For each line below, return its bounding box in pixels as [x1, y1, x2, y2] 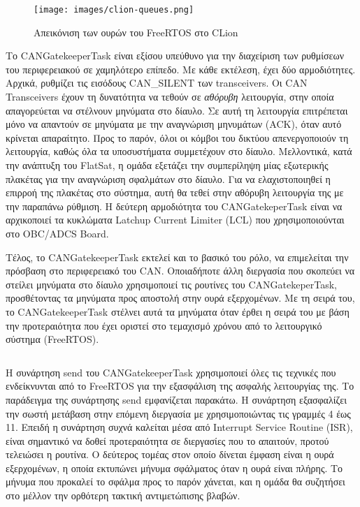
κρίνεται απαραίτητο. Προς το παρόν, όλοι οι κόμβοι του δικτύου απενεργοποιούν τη [6, 130, 349, 145]
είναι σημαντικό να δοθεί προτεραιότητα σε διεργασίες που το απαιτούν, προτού [6, 433, 329, 448]
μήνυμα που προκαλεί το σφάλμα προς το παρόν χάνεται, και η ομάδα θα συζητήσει [6, 474, 345, 489]
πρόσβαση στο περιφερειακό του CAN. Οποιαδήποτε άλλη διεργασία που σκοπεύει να [6, 263, 355, 278]
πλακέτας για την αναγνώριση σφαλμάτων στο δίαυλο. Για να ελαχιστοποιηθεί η [6, 171, 331, 186]
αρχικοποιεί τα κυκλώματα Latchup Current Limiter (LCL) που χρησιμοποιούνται [6, 212, 345, 227]
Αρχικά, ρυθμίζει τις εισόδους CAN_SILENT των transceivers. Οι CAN [6, 75, 308, 90]
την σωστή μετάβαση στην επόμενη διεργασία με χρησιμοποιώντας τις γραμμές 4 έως [6, 406, 351, 420]
